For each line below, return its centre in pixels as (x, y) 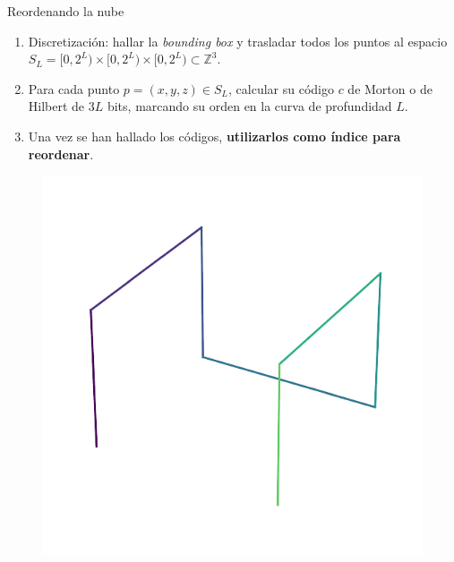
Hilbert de (56, 106)
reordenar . (61, 153)
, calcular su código (281, 88)
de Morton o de (390, 88)
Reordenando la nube (66, 11)
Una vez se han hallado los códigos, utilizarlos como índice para (214, 136)
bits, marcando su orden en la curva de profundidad (249, 106)
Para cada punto (74, 88)
